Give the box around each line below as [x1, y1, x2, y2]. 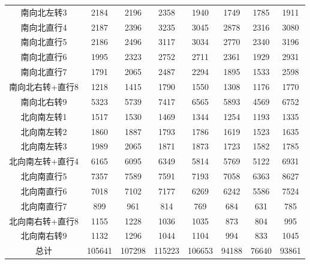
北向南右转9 [20, 229, 67, 242]
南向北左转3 [20, 5, 67, 18]
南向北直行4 [20, 20, 67, 33]
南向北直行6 [20, 50, 67, 63]
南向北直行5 [20, 35, 67, 48]
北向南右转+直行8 [9, 214, 79, 227]
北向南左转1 [20, 110, 67, 122]
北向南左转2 [20, 125, 67, 137]
